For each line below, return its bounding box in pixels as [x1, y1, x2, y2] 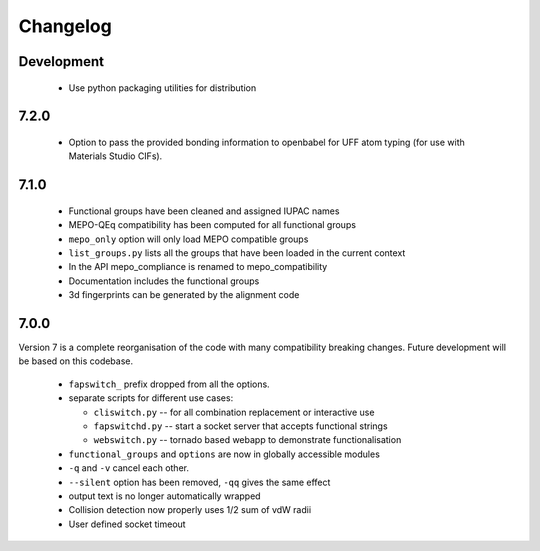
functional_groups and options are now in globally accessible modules [68, 448, 380, 460]
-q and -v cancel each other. [68, 462, 190, 474]
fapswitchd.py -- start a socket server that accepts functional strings [93, 420, 389, 432]
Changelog [18, 15, 112, 37]
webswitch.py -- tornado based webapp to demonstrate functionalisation [93, 434, 402, 446]
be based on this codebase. [18, 355, 134, 367]
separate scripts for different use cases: [68, 392, 234, 404]
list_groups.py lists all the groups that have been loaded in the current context [68, 246, 406, 259]
